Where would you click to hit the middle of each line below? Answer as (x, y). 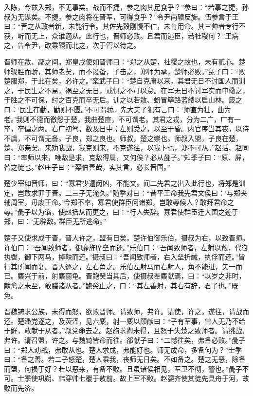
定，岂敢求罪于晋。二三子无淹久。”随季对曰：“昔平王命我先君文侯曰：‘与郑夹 (126, 192)
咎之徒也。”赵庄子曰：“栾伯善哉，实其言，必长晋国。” (87, 167)
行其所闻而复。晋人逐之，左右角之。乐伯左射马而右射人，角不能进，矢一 (120, 266)
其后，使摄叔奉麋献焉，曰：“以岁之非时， (179, 276)
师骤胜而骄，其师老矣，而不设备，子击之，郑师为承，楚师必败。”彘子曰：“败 (125, 71)
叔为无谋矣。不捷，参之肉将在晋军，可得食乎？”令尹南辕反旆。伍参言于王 (121, 16)
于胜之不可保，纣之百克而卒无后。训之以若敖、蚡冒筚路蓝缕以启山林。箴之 (123, 100)
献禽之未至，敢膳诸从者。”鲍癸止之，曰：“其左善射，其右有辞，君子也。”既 (121, 286)
